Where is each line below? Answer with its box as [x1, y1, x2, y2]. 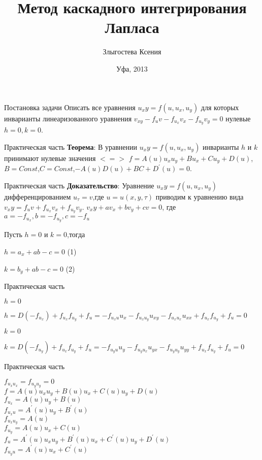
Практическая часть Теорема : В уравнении [4, 141, 137, 152]
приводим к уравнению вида [155, 191, 244, 202]
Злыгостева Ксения [103, 46, 161, 57]
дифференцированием [4, 191, 71, 202]
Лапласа [105, 17, 159, 38]
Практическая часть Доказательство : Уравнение [4, 180, 154, 190]
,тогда [67, 229, 85, 240]
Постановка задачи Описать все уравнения [4, 102, 136, 112]
